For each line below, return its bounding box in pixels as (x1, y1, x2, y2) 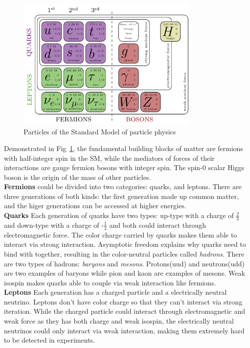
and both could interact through (109, 219, 206, 230)
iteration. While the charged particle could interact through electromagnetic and (4, 306, 245, 316)
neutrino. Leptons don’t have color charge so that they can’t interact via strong (4, 296, 243, 306)
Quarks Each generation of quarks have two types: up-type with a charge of (4, 210, 234, 220)
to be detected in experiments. (4, 335, 95, 345)
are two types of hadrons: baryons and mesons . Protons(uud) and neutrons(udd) (4, 258, 245, 268)
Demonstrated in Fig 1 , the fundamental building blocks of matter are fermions (4, 143, 243, 153)
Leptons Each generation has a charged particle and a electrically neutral (4, 287, 227, 297)
